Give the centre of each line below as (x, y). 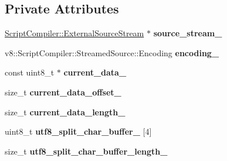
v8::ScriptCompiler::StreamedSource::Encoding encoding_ (112, 52)
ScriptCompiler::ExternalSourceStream (74, 33)
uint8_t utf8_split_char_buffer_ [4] (78, 131)
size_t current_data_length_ (65, 112)
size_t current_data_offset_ (63, 92)
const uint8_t (30, 72)
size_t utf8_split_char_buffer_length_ (86, 151)
